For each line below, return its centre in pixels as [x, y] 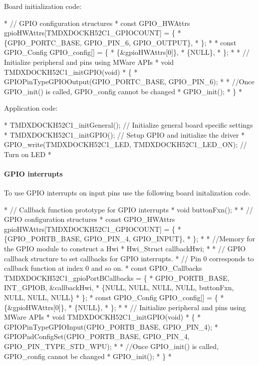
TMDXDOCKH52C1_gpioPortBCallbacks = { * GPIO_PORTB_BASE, [117, 277]
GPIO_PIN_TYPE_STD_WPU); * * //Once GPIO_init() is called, [111, 346]
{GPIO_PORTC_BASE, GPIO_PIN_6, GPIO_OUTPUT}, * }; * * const [120, 42]
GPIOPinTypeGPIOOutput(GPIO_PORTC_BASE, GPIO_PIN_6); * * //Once [129, 82]
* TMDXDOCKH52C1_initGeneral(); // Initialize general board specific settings [129, 124]
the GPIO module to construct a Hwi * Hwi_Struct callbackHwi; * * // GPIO [125, 249]
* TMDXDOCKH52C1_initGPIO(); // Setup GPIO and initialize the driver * [125, 134]
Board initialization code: [43, 6]
